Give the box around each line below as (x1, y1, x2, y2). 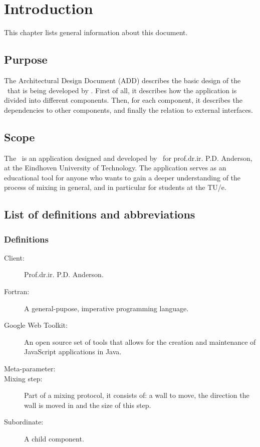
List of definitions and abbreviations (4, 206, 195, 222)
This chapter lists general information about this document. (4, 27, 188, 38)
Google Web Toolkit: (4, 320, 68, 330)
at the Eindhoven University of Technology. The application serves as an (4, 162, 226, 173)
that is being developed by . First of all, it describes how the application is (7, 85, 237, 95)
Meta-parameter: (4, 363, 56, 374)
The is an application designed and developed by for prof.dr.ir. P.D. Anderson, (4, 152, 252, 163)
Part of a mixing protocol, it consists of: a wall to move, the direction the (24, 390, 249, 400)
